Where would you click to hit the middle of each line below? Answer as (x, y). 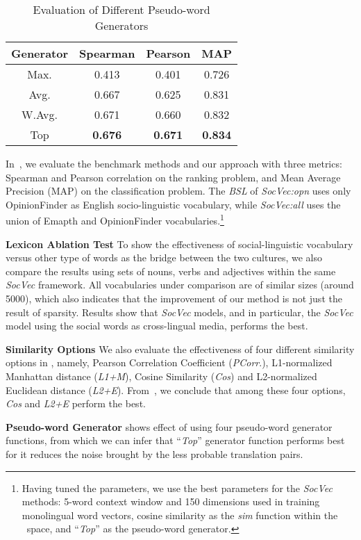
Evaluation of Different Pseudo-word (121, 9)
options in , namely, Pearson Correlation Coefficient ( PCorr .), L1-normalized (169, 362)
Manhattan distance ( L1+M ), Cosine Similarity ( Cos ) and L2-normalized (161, 376)
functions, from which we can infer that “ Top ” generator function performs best (175, 440)
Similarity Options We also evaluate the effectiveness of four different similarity (180, 349)
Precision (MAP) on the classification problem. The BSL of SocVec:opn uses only (178, 191)
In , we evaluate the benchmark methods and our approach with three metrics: (174, 163)
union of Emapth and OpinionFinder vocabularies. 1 (115, 220)
